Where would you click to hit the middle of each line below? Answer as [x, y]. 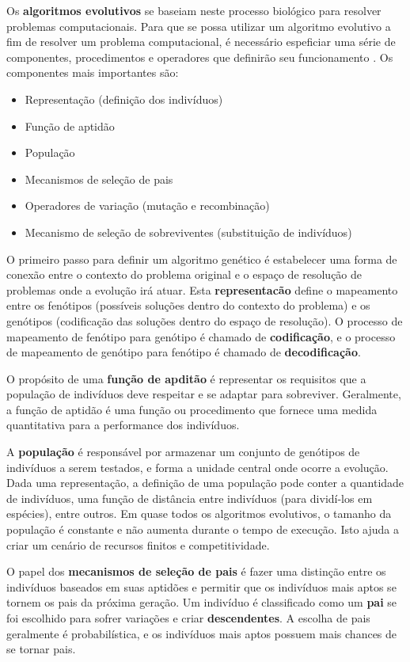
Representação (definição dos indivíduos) [124, 99]
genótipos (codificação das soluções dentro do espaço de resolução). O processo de [205, 320]
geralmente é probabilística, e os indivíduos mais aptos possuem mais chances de [202, 633]
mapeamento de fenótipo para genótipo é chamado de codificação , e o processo [201, 336]
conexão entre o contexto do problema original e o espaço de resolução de [184, 274]
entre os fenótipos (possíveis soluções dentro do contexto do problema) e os [188, 305]
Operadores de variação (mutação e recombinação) [147, 205]
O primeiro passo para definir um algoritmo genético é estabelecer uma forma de [202, 259]
